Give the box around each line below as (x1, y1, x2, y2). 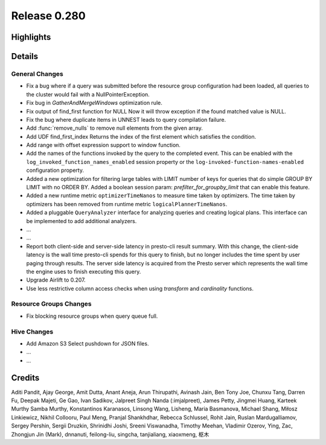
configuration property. (26, 166, 85, 174)
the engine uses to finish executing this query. (26, 268, 141, 275)
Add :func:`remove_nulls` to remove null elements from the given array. (26, 124, 203, 132)
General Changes (11, 69, 63, 78)
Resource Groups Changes (11, 300, 92, 308)
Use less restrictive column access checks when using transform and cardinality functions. (26, 285, 254, 292)
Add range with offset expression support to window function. (26, 142, 181, 149)
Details (11, 51, 39, 62)
